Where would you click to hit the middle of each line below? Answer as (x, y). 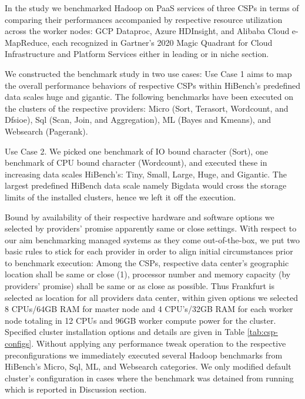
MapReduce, (27, 42)
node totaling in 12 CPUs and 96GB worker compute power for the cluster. (140, 320)
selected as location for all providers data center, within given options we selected (152, 297)
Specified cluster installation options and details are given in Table (125, 332)
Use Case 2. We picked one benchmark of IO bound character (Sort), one (136, 151)
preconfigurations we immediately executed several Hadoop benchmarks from (144, 355)
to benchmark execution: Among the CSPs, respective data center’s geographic (147, 262)
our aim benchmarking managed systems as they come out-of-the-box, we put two (152, 239)
